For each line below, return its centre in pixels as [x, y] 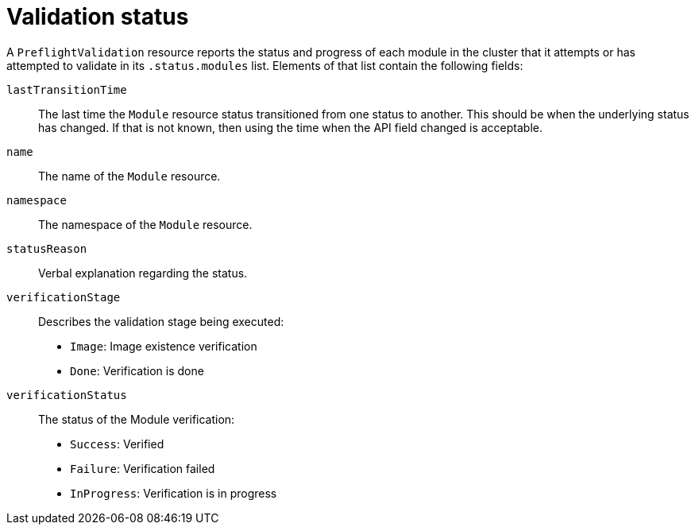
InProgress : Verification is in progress [174, 493]
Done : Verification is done [137, 370]
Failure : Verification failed [143, 468]
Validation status [98, 17]
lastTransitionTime [67, 89]
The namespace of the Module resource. [145, 224]
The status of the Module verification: [137, 419]
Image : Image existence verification [164, 346]
